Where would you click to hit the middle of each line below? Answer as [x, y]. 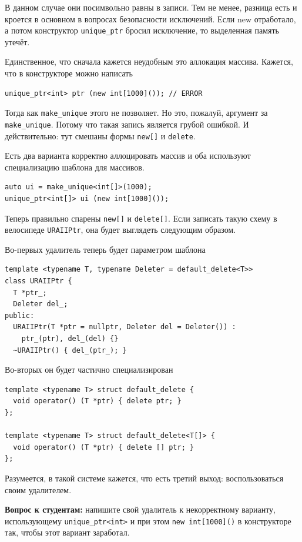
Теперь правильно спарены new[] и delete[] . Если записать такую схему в [141, 218]
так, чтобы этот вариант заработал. [67, 532]
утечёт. [17, 41]
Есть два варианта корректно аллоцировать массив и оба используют [128, 155]
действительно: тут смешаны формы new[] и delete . [100, 135]
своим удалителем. [38, 489]
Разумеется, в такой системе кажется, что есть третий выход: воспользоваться [144, 478]
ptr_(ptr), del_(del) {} [70, 339]
